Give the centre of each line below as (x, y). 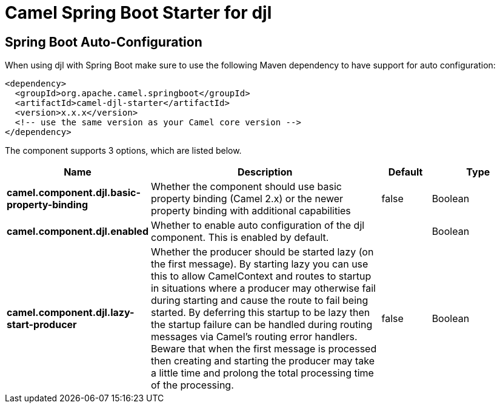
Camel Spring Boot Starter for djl (138, 13)
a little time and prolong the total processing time (262, 373)
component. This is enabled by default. (240, 238)
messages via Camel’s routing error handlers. (254, 337)
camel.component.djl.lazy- (71, 313)
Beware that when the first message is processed (264, 349)
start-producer (42, 325)
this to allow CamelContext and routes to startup (261, 276)
